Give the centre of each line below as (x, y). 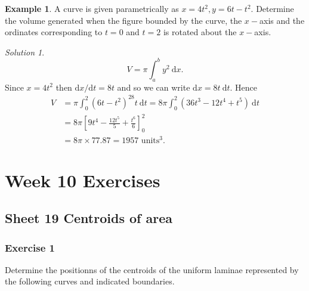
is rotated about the (200, 32)
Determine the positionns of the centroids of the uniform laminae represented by (152, 269)
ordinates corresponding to (54, 32)
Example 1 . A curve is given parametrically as (92, 8)
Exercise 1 (30, 247)
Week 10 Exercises (83, 180)
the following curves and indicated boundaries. (90, 281)
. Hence (244, 87)
